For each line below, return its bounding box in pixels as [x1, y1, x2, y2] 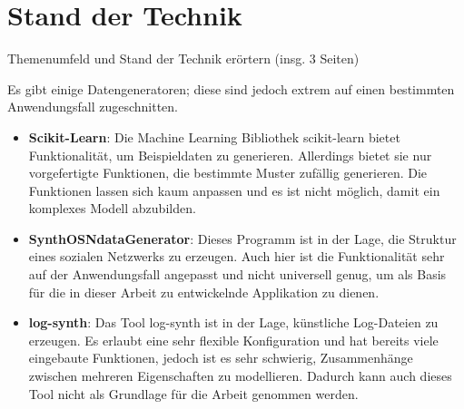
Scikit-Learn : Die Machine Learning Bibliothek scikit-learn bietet [28, 127, 400, 146]
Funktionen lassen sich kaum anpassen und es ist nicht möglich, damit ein [28, 180, 440, 200]
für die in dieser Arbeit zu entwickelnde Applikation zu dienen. [28, 282, 380, 301]
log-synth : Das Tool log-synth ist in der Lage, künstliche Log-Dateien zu [28, 313, 439, 332]
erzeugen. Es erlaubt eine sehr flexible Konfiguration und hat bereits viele [28, 330, 439, 349]
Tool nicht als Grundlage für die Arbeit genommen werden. [28, 384, 359, 403]
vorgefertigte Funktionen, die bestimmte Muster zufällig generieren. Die [28, 163, 428, 182]
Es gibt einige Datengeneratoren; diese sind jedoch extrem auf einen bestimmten [7, 79, 455, 98]
